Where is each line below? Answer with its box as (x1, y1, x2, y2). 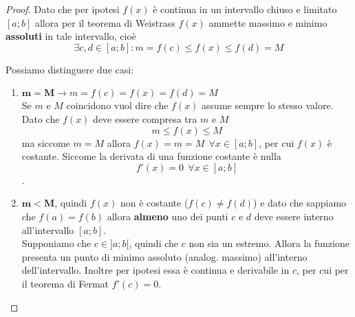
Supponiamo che (21, 236, 92, 250)
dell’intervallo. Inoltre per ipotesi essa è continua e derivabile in (21, 263, 290, 277)
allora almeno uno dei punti (107, 209, 228, 223)
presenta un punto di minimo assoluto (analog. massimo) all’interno (21, 249, 308, 263)
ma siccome (21, 135, 70, 150)
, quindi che (129, 236, 179, 250)
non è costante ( (120, 196, 189, 210)
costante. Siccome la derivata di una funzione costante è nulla (21, 149, 281, 163)
